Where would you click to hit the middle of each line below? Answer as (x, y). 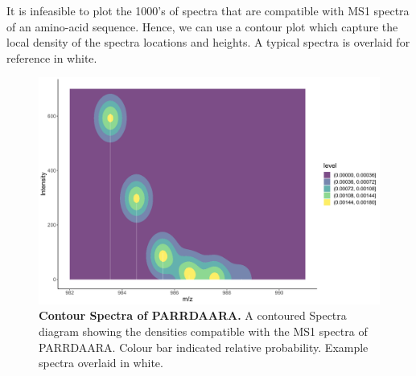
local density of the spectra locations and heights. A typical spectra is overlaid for (208, 42)
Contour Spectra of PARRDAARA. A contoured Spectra (193, 315)
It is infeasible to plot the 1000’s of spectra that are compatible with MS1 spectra (208, 10)
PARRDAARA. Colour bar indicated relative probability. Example (204, 347)
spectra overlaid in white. (101, 363)
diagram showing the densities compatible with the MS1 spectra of (203, 331)
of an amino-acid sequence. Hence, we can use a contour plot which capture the (202, 26)
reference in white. (52, 57)
